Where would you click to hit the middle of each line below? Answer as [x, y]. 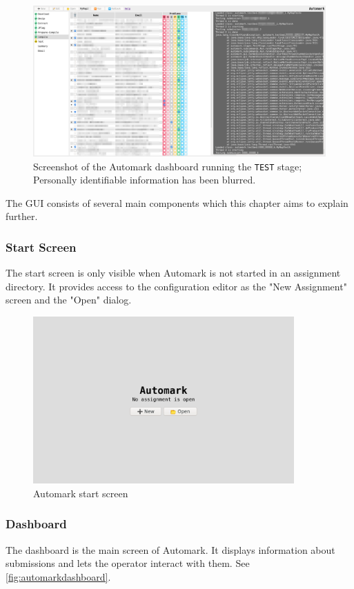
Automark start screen [81, 493]
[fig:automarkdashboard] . [58, 576]
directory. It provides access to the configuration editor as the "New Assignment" [176, 286]
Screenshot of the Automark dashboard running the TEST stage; [168, 166]
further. [22, 216]
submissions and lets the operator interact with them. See [128, 563]
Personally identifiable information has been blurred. [145, 180]
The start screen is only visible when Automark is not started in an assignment [173, 273]
